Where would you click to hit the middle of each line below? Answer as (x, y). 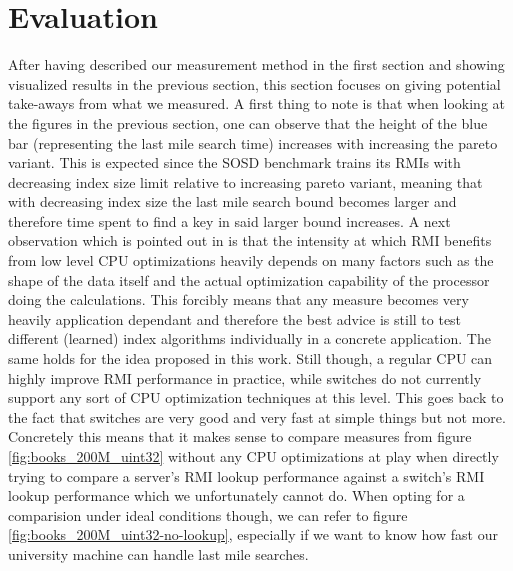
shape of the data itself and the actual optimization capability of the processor (249, 279)
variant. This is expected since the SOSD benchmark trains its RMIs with (234, 162)
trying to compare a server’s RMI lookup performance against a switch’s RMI (246, 475)
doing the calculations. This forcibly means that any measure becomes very (238, 299)
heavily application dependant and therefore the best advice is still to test (235, 318)
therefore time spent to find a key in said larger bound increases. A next (229, 220)
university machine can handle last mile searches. (158, 553)
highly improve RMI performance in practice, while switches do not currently (245, 377)
